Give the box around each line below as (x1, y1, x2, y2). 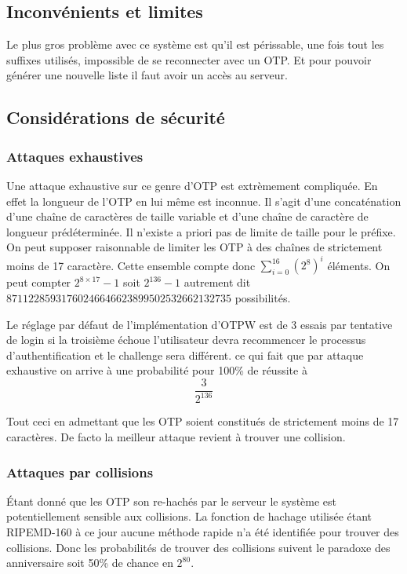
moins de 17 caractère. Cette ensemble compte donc (6, 257, 256, 273)
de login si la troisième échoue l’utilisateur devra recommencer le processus (6, 331, 366, 348)
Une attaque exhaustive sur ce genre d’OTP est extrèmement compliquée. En (6, 177, 378, 193)
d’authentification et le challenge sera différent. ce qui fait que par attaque (6, 346, 364, 363)
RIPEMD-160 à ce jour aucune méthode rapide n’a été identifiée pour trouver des (6, 524, 399, 540)
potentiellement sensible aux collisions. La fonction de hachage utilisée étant (6, 508, 372, 525)
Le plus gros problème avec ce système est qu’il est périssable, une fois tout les (6, 36, 384, 53)
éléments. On (327, 257, 391, 273)
